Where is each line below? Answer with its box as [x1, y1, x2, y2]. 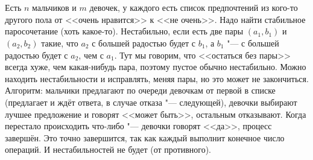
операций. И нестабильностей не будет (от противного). [5, 143, 212, 156]
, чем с [78, 48, 104, 61]
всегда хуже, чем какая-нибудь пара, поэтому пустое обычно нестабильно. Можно [5, 60, 306, 73]
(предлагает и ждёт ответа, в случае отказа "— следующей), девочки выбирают [5, 95, 297, 108]
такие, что [41, 36, 78, 49]
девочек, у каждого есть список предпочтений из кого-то [89, 1, 298, 14]
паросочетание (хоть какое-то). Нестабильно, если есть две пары [5, 25, 244, 37]
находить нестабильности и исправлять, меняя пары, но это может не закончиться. [5, 72, 309, 85]
